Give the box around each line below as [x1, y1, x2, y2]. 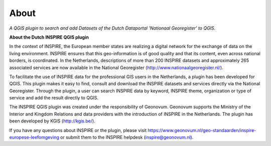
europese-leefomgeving [9, 134, 60, 140]
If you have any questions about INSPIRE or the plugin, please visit [9, 127, 147, 133]
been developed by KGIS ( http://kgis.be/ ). [9, 118, 95, 124]
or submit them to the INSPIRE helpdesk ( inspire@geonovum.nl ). [60, 134, 194, 140]
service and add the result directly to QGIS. [9, 95, 99, 101]
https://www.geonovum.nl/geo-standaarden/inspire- [147, 127, 256, 133]
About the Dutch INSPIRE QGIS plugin [9, 34, 89, 40]
